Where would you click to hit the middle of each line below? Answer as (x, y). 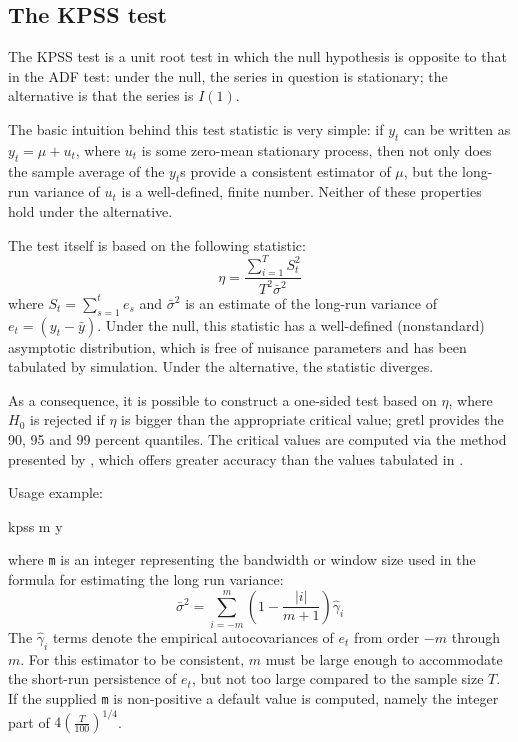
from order (387, 636)
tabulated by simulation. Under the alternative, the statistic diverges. (221, 366)
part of (29, 721)
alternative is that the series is (101, 95)
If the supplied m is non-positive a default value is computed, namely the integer (253, 697)
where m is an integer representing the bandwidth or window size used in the (242, 559)
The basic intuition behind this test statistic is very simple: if (196, 128)
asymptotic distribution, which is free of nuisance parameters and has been (237, 346)
